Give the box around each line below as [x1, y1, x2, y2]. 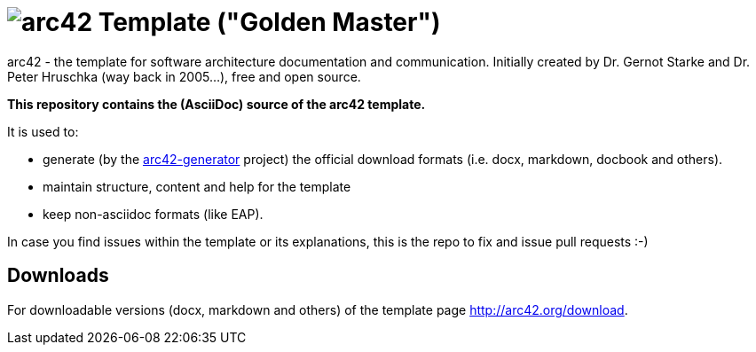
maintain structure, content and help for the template [43, 178, 351, 194]
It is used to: [7, 123, 79, 139]
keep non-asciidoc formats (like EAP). [43, 206, 264, 222]
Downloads [7, 264, 109, 287]
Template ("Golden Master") [98, 7, 441, 37]
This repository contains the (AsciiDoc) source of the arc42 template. [7, 96, 426, 112]
